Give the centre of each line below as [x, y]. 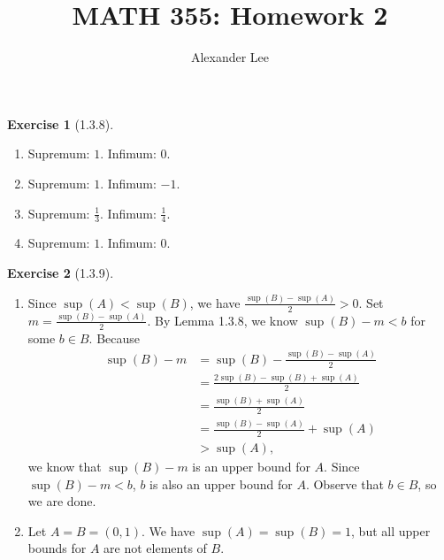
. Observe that [344, 483]
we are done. [62, 501]
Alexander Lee [230, 57]
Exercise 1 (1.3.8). [61, 123]
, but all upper [391, 530]
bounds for [57, 548]
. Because [115, 338]
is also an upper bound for [221, 483]
